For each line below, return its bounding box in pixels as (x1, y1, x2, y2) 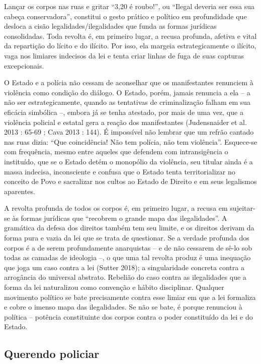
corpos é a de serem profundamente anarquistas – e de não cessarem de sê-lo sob (4, 242, 252, 253)
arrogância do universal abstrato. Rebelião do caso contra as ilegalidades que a (4, 272, 246, 282)
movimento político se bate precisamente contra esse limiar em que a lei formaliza (4, 291, 256, 302)
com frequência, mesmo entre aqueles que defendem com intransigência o (4, 146, 228, 157)
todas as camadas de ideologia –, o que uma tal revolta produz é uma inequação (4, 252, 251, 263)
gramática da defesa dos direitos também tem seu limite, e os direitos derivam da (4, 222, 254, 233)
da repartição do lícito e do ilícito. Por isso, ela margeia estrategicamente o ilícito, (4, 40, 256, 51)
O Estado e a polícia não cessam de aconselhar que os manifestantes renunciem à (4, 77, 253, 88)
